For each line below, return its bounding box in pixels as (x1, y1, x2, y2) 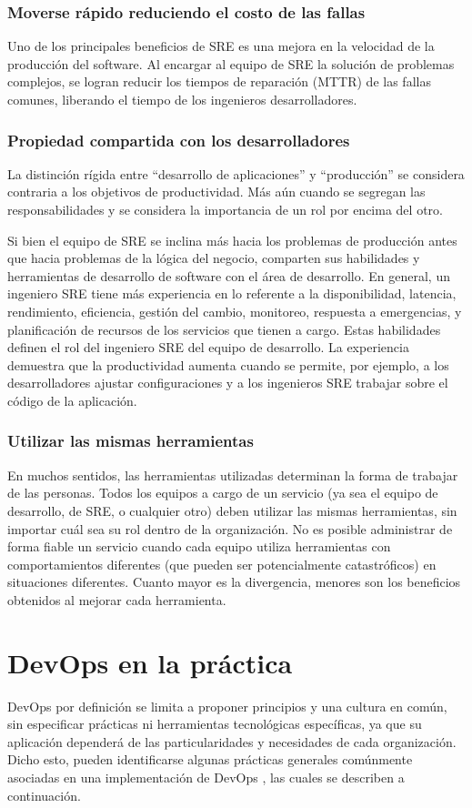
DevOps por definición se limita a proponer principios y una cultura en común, (7, 696, 447, 715)
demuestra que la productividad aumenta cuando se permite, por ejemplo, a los (7, 355, 449, 374)
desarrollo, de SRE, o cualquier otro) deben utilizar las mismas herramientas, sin (7, 500, 457, 520)
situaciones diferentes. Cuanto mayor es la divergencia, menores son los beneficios (7, 572, 461, 591)
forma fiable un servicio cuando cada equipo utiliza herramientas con (7, 537, 391, 556)
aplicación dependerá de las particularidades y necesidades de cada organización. (7, 732, 457, 751)
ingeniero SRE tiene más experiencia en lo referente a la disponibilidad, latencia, (7, 284, 457, 303)
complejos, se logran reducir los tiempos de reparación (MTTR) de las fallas (7, 72, 431, 91)
